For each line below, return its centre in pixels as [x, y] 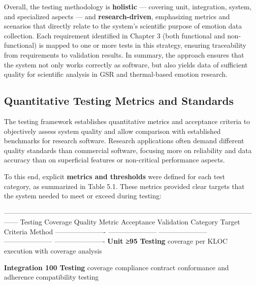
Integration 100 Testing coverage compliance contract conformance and [116, 267]
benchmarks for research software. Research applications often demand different [124, 141]
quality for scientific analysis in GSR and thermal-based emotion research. [116, 74]
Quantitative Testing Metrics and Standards [119, 101]
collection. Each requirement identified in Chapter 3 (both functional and [115, 35]
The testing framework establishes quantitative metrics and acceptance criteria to [127, 121]
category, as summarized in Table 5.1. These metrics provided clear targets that [124, 186]
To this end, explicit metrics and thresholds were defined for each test [114, 176]
